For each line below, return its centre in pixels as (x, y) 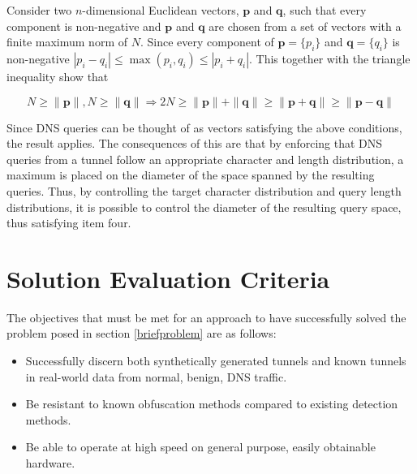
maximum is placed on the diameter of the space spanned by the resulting (191, 175)
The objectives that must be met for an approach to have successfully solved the (206, 317)
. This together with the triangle (330, 58)
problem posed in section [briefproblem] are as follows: (142, 333)
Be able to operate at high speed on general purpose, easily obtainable (200, 447)
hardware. (50, 463)
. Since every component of (207, 42)
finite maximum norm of (67, 42)
